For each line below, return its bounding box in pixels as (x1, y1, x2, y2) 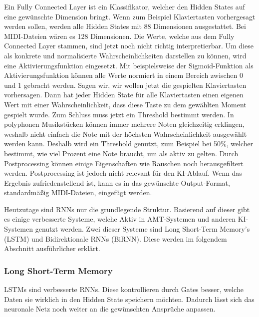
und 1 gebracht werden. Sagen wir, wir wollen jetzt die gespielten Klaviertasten (4, 79, 247, 90)
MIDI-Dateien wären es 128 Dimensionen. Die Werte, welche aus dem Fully (4, 30, 235, 41)
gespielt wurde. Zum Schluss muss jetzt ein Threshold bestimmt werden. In (4, 109, 234, 119)
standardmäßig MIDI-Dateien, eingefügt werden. (4, 187, 152, 198)
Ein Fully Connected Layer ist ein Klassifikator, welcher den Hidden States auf (4, 1, 245, 11)
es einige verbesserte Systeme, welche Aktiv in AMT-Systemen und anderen (4, 214, 236, 224)
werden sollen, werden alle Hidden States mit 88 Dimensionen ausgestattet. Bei (4, 21, 246, 31)
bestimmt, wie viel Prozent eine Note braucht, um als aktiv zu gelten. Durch (4, 148, 239, 158)
